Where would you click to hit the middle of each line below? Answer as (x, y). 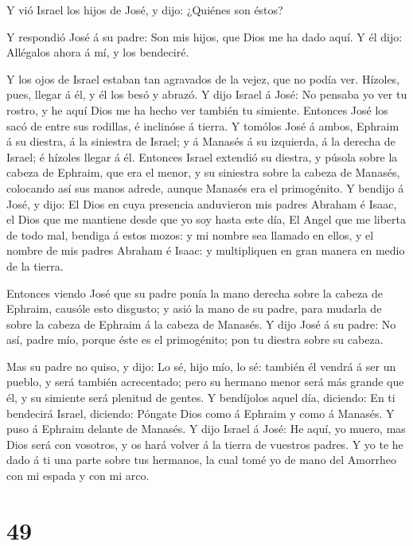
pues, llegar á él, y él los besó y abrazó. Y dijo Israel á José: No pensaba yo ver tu (207, 94)
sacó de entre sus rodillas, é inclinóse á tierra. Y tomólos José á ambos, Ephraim (203, 125)
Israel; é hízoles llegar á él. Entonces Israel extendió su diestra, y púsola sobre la (202, 156)
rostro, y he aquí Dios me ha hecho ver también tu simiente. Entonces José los (197, 109)
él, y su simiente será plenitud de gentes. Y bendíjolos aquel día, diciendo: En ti (201, 398)
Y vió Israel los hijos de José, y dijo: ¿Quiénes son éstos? (145, 10)
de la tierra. (35, 265)
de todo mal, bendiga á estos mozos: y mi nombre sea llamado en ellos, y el (190, 234)
